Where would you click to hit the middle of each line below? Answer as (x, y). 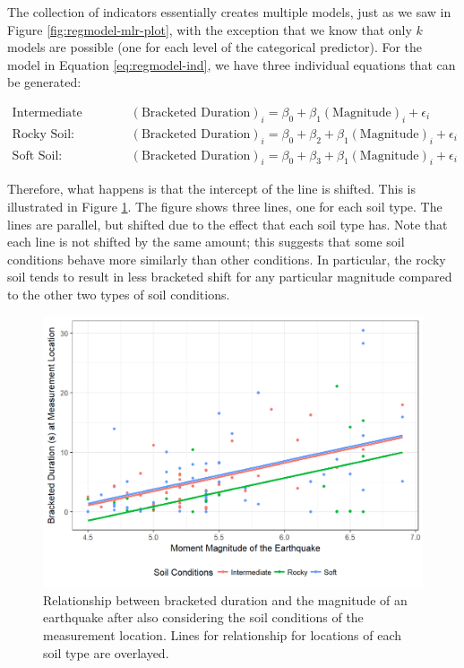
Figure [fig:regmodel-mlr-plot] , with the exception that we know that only (210, 29)
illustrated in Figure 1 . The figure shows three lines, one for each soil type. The (225, 207)
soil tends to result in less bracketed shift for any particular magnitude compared (230, 277)
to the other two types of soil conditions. (119, 295)
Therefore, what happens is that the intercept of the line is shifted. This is (211, 189)
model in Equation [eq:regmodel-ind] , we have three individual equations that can (232, 64)
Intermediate (47, 113)
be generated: (44, 82)
